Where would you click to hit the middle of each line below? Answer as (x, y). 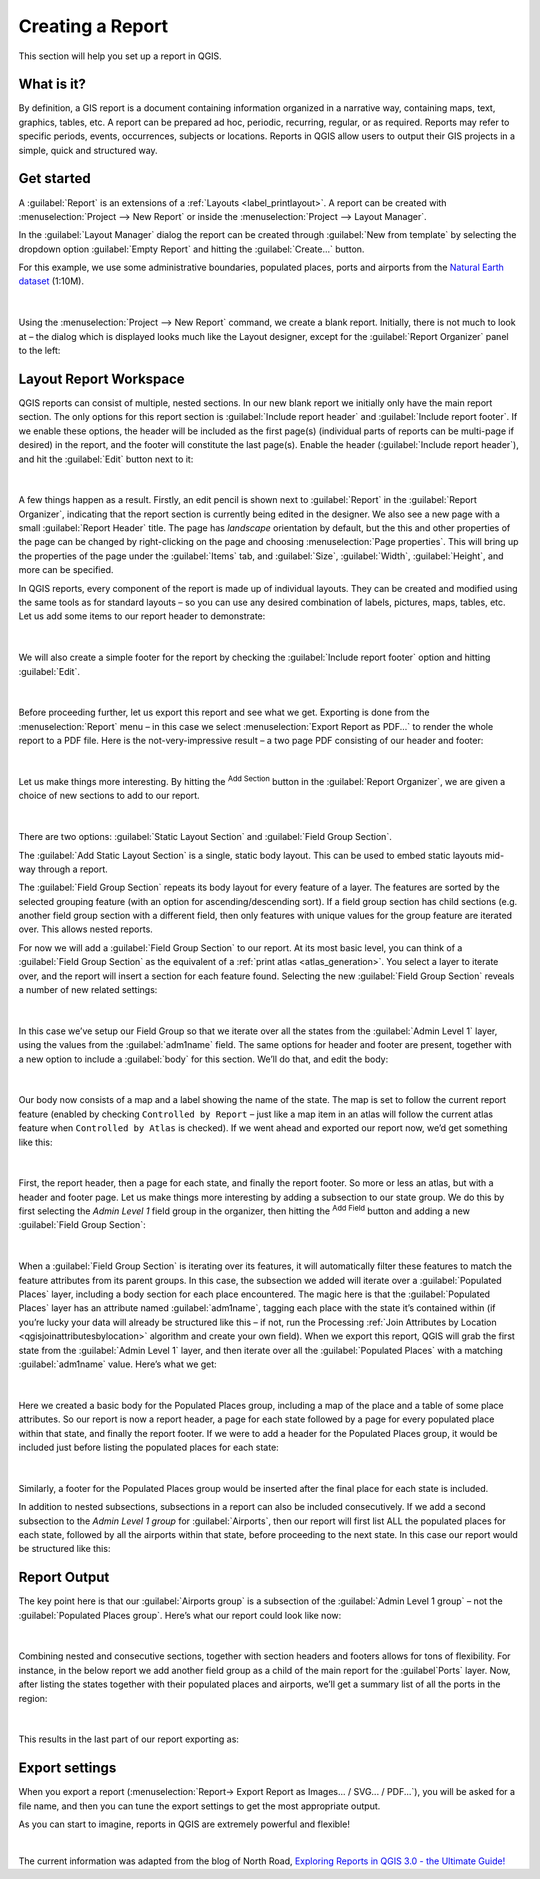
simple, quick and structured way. (88, 150)
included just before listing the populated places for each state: (148, 1447)
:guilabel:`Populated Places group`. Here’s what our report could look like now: (180, 1615)
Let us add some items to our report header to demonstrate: (142, 616)
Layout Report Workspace (101, 378)
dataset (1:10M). (51, 281)
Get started (54, 178)
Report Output (64, 1577)
